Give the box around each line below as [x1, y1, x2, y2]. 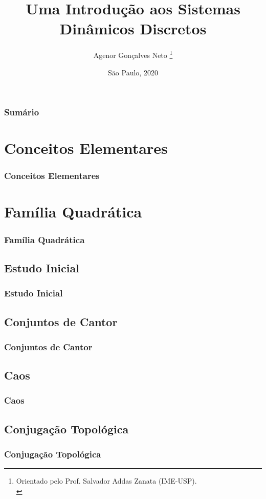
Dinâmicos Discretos [59, 18, 207, 39]
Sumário [4, 106, 39, 118]
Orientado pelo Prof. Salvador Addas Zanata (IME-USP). [16, 475, 197, 486]
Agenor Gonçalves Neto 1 [93, 48, 173, 60]
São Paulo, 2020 [108, 67, 158, 77]
